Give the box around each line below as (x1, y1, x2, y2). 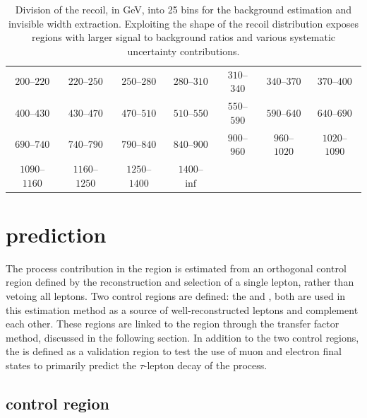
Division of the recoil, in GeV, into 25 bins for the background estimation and (15, 2, 352, 16)
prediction (6, 219, 107, 248)
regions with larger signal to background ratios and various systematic (31, 30, 336, 45)
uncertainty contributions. (127, 43, 240, 58)
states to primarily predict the (6, 357, 136, 372)
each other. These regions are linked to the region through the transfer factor (6, 316, 339, 331)
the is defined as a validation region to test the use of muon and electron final (6, 344, 342, 359)
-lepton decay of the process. (143, 357, 267, 372)
